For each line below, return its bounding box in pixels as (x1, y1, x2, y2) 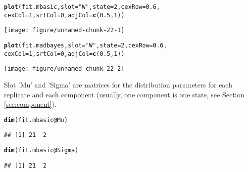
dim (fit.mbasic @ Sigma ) (4, 147, 79, 154)
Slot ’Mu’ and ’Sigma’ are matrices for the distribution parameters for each (4, 79, 232, 89)
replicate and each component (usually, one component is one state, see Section (4, 89, 245, 99)
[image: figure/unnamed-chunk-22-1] (4, 27, 125, 34)
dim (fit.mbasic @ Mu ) (4, 116, 68, 124)
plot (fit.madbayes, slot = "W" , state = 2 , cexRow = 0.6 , (4, 42, 167, 49)
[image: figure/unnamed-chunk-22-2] (4, 65, 125, 73)
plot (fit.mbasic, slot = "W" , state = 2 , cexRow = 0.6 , (4, 3, 160, 10)
